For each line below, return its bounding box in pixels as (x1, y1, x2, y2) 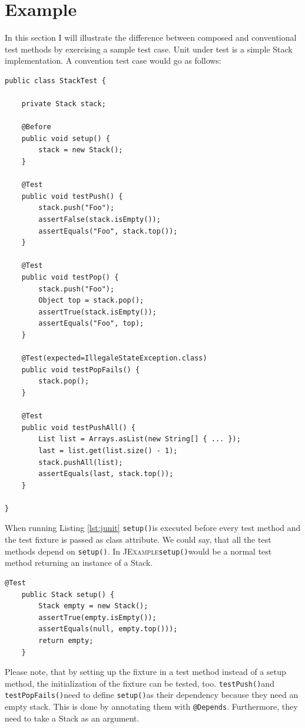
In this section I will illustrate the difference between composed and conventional (5, 31, 297, 44)
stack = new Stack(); (38, 146, 123, 155)
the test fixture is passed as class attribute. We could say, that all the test (5, 533, 271, 546)
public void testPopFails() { (21, 365, 140, 374)
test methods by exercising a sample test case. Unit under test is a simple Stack (5, 42, 293, 55)
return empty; (38, 636, 94, 645)
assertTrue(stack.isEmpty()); (38, 307, 157, 316)
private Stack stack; (21, 100, 106, 109)
